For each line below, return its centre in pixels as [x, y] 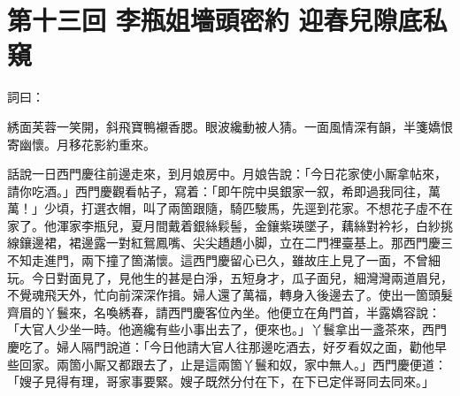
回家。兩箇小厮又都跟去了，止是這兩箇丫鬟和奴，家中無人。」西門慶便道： [233, 364]
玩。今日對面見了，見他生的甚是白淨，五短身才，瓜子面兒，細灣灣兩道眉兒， [230, 277]
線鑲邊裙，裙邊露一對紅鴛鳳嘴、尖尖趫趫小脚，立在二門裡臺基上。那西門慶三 [230, 243]
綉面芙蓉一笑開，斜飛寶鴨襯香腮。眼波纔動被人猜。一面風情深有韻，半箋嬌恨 [230, 126]
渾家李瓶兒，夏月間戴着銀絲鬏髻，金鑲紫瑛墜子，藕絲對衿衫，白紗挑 [254, 225]
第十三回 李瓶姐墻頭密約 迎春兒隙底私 [227, 20]
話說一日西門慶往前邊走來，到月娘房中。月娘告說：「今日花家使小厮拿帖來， [227, 174]
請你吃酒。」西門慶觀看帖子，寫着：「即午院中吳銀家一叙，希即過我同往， [218, 190]
